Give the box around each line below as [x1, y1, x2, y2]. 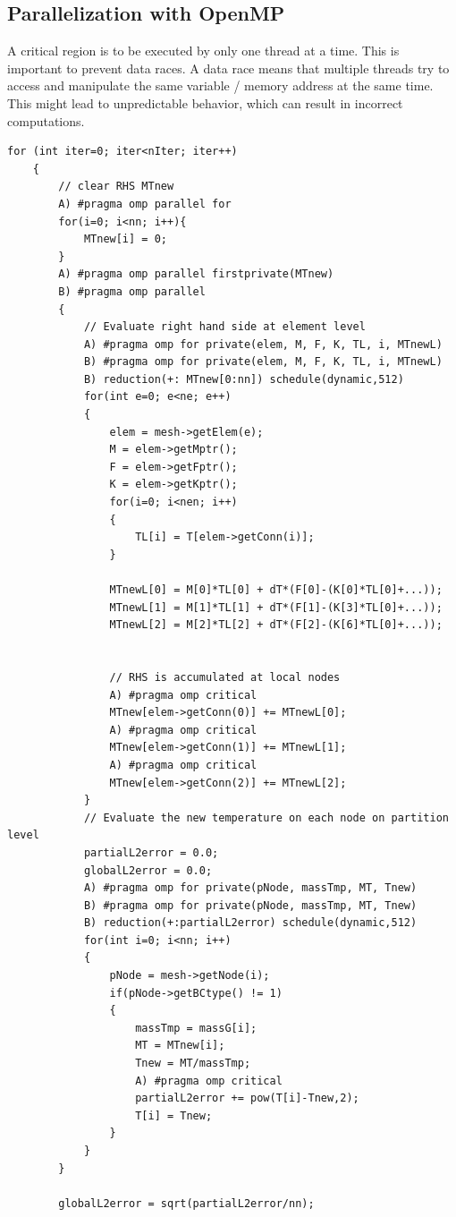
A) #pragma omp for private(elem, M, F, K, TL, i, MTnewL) [83, 337, 443, 351]
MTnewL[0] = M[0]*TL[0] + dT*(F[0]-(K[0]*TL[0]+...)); [109, 583, 443, 597]
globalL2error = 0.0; [83, 864, 213, 877]
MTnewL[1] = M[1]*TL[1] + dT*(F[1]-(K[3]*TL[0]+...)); [109, 600, 443, 614]
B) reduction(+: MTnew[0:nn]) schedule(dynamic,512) [83, 372, 404, 386]
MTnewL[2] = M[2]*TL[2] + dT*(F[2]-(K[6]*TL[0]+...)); [109, 618, 443, 632]
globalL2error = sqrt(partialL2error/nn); [58, 1196, 315, 1210]
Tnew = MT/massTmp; [135, 1057, 251, 1070]
